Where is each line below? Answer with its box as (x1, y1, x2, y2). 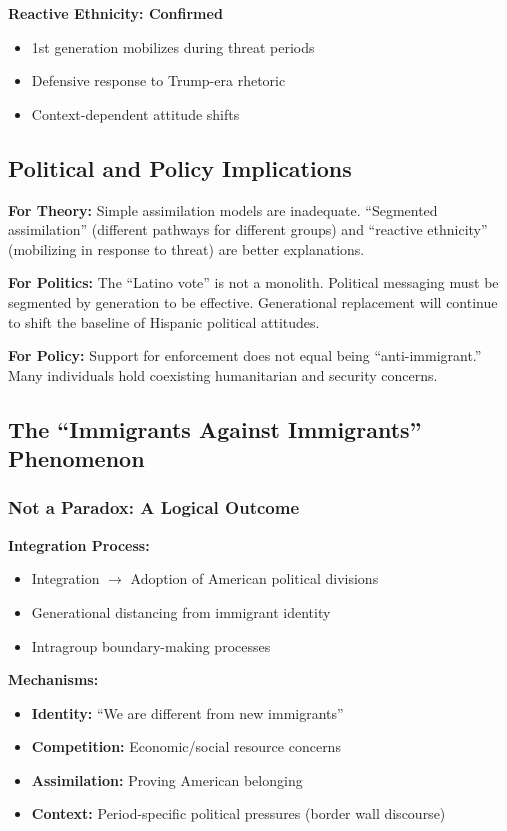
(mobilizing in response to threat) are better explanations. (8, 238, 365, 259)
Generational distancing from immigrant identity (31, 601, 331, 622)
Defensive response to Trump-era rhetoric (31, 70, 286, 91)
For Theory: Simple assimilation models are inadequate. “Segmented (8, 199, 438, 220)
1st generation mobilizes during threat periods (31, 36, 315, 57)
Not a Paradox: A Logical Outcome (8, 495, 300, 520)
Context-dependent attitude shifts (31, 103, 240, 124)
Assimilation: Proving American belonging (31, 769, 303, 790)
